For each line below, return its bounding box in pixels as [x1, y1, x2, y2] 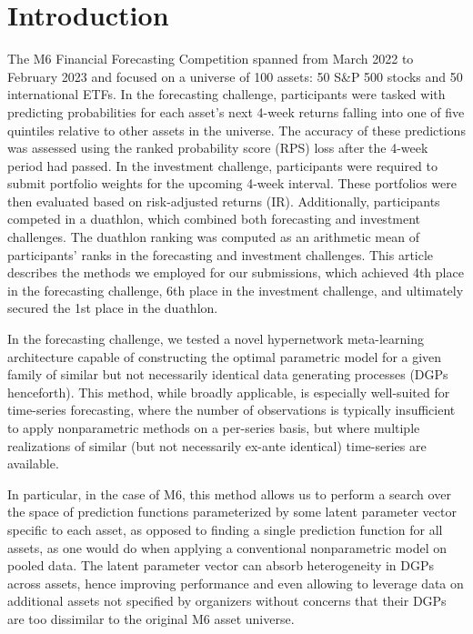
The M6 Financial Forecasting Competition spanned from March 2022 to [7, 49, 414, 68]
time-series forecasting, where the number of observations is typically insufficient [7, 400, 456, 419]
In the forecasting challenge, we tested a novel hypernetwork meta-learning [7, 329, 424, 348]
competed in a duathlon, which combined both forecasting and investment [7, 209, 421, 228]
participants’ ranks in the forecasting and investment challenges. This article [7, 245, 434, 264]
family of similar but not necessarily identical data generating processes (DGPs [7, 365, 448, 384]
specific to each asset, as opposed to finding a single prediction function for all [7, 519, 443, 538]
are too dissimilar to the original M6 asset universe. [7, 609, 295, 628]
